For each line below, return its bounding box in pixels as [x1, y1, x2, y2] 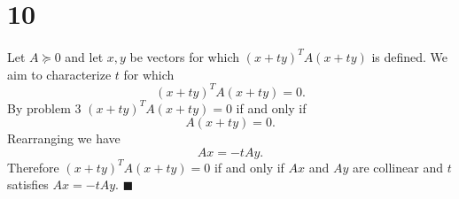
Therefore [7, 157, 59, 176]
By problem [7, 98, 71, 117]
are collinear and [353, 157, 443, 176]
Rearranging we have [7, 129, 121, 148]
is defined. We [371, 47, 448, 65]
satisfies [7, 175, 49, 194]
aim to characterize [7, 65, 112, 83]
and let [65, 47, 104, 65]
